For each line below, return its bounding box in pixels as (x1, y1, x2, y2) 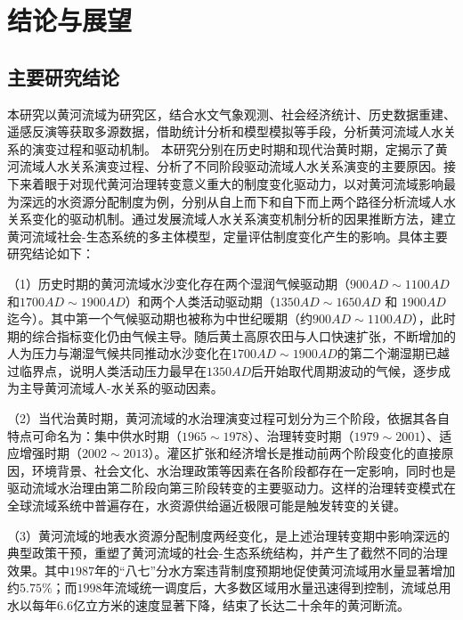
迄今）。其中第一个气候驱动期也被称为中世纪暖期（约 (7, 309, 313, 328)
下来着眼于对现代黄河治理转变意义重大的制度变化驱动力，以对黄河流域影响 (7, 174, 443, 192)
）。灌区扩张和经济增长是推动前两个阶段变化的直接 (148, 444, 442, 462)
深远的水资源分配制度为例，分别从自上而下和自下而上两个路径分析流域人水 (19, 192, 456, 210)
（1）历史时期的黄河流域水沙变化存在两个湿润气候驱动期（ (7, 273, 350, 292)
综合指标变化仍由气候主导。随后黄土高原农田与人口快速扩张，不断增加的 (31, 326, 456, 345)
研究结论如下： (7, 244, 94, 263)
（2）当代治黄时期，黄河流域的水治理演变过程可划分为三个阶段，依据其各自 (7, 409, 450, 428)
